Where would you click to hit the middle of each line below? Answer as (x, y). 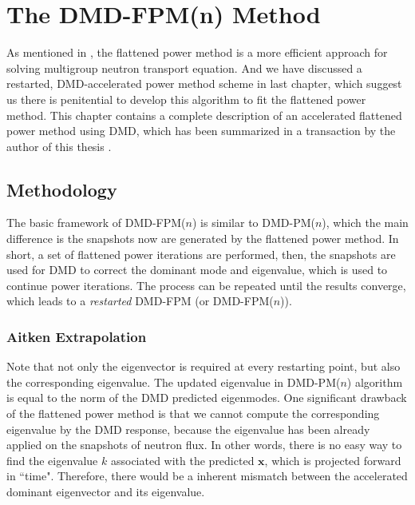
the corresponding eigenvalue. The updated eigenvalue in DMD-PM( (174, 382)
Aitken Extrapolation (77, 336)
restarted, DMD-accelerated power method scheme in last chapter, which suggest (204, 84)
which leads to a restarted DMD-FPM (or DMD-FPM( (140, 301)
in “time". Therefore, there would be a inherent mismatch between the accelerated (207, 476)
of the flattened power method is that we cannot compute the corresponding (193, 414)
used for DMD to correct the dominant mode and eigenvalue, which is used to (197, 270)
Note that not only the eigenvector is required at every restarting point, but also (204, 366)
